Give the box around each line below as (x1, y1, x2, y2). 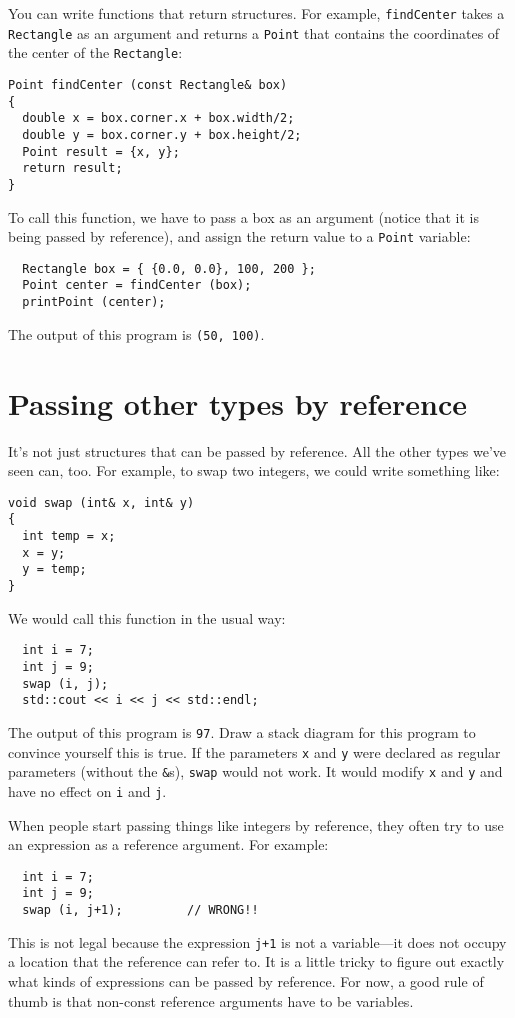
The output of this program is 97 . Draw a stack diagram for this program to (8, 721, 476, 742)
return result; (22, 161, 123, 176)
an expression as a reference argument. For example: (8, 834, 329, 855)
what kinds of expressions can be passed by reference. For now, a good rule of (8, 970, 484, 991)
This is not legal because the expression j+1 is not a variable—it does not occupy (8, 931, 507, 952)
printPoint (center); (22, 295, 166, 310)
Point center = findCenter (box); (22, 278, 252, 293)
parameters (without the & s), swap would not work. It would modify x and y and (8, 761, 503, 782)
